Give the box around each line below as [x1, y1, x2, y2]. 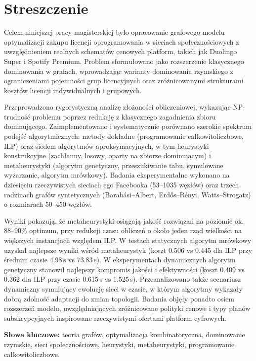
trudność [4, 111, 31, 121]
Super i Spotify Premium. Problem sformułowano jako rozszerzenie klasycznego [4, 56, 244, 66]
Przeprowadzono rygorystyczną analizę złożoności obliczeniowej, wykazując [4, 102, 231, 112]
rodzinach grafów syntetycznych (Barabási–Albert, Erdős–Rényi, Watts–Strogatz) [4, 189, 251, 199]
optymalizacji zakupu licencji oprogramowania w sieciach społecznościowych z [4, 36, 239, 47]
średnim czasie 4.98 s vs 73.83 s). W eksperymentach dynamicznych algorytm [4, 254, 236, 265]
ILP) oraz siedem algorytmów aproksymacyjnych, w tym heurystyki [4, 140, 209, 151]
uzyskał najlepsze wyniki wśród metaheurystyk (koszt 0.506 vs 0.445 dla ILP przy [4, 244, 252, 255]
